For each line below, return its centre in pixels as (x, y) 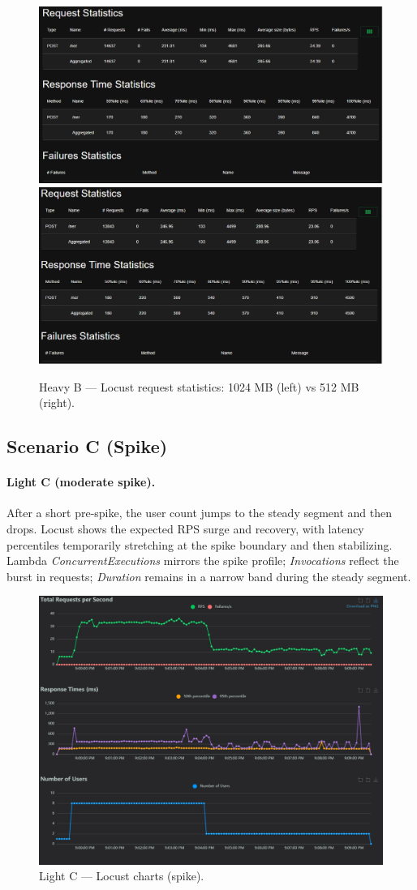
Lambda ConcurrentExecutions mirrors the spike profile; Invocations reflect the (203, 561)
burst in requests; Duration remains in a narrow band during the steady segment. (209, 576)
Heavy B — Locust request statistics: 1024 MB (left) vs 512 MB (199, 386)
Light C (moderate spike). (81, 482)
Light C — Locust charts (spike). (122, 876)
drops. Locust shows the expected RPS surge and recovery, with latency (185, 528)
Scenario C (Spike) (87, 446)
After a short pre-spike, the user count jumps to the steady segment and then (200, 513)
